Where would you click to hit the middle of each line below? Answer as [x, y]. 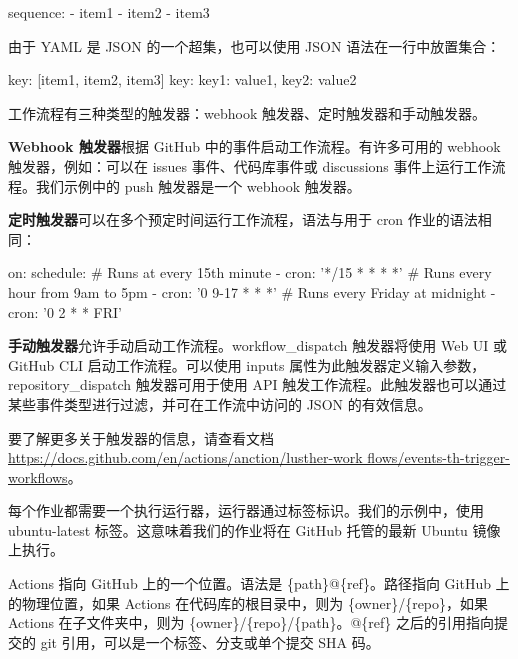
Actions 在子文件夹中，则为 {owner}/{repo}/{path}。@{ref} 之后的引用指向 [251, 622]
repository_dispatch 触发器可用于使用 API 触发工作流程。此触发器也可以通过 [257, 384]
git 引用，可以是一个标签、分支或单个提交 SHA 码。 [210, 641]
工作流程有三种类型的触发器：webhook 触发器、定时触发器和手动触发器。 [247, 112]
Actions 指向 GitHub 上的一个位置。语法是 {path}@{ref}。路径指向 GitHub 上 [259, 583]
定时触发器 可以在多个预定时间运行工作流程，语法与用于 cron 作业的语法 [243, 219]
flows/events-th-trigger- [438, 457]
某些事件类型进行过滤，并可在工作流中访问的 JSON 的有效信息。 [220, 403]
